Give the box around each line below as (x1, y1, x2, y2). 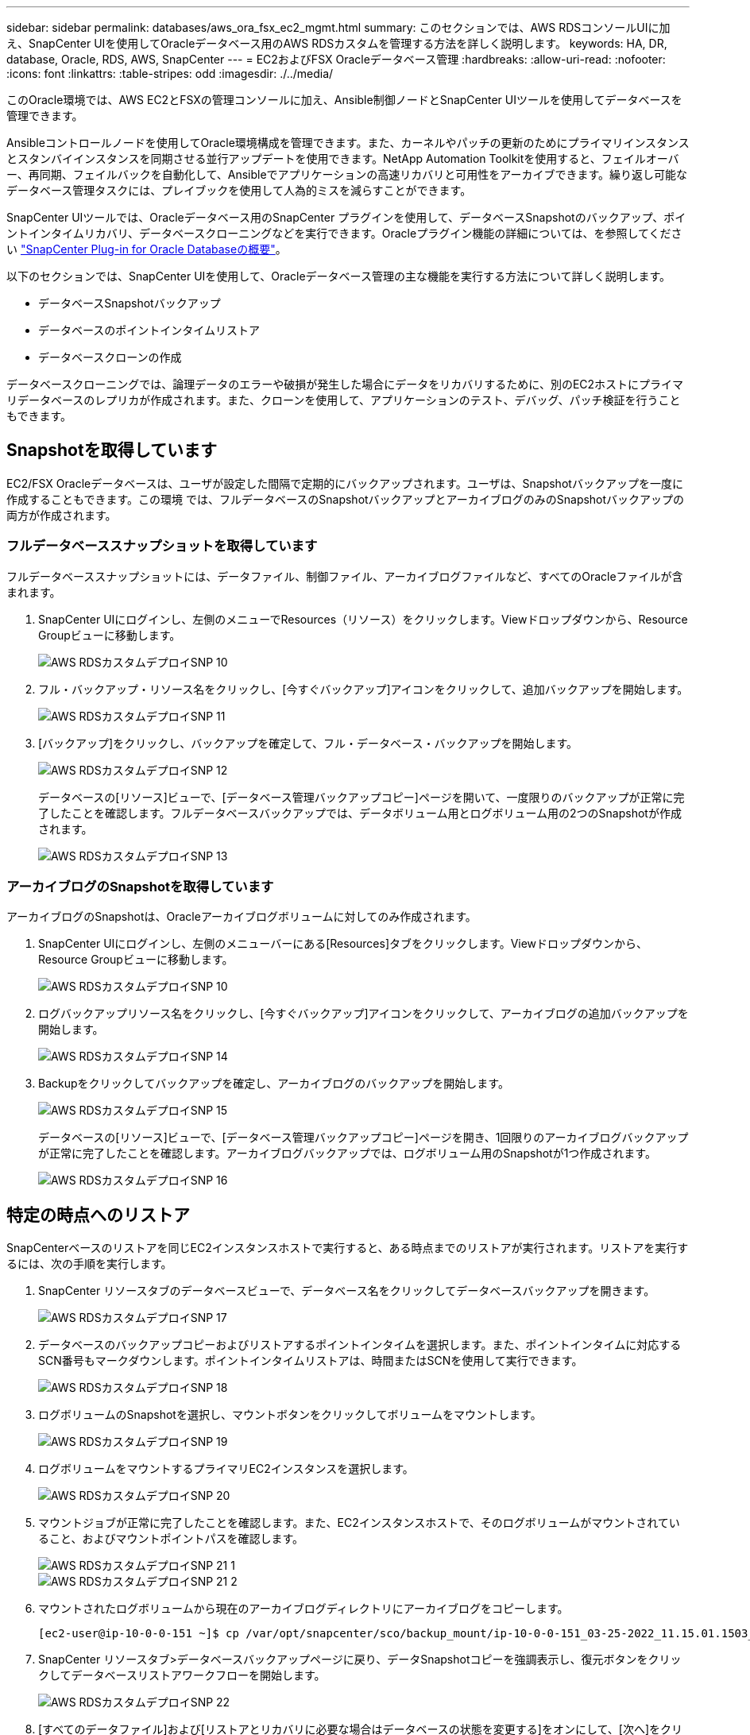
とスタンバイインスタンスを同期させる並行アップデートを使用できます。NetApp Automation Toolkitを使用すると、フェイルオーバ (6, 152, 679, 165)
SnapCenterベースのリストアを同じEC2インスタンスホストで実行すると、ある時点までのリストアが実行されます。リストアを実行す (6, 1241, 689, 1255)
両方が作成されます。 (6, 508, 117, 522)
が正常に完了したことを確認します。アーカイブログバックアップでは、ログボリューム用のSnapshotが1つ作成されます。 (38, 1146, 656, 1161)
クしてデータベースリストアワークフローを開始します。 (38, 1668, 326, 1683)
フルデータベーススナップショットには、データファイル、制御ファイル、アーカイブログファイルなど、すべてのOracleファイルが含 (6, 569, 683, 583)
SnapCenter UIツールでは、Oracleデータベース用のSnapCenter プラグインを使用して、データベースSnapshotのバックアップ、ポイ (6, 211, 686, 224)
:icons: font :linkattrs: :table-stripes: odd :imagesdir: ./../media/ (6, 67, 334, 80)
